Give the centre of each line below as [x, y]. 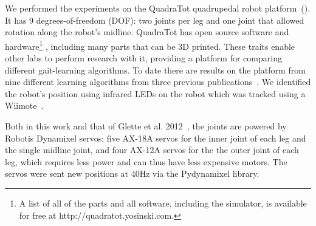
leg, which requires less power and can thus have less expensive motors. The [146, 161]
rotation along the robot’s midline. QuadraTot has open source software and [147, 32]
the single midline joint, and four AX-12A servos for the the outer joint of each [152, 150]
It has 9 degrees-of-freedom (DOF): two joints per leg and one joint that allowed [155, 20]
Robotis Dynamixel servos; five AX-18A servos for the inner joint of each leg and [156, 138]
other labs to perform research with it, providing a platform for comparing [143, 58]
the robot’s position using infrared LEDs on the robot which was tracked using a [155, 93]
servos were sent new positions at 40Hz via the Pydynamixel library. [132, 173]
